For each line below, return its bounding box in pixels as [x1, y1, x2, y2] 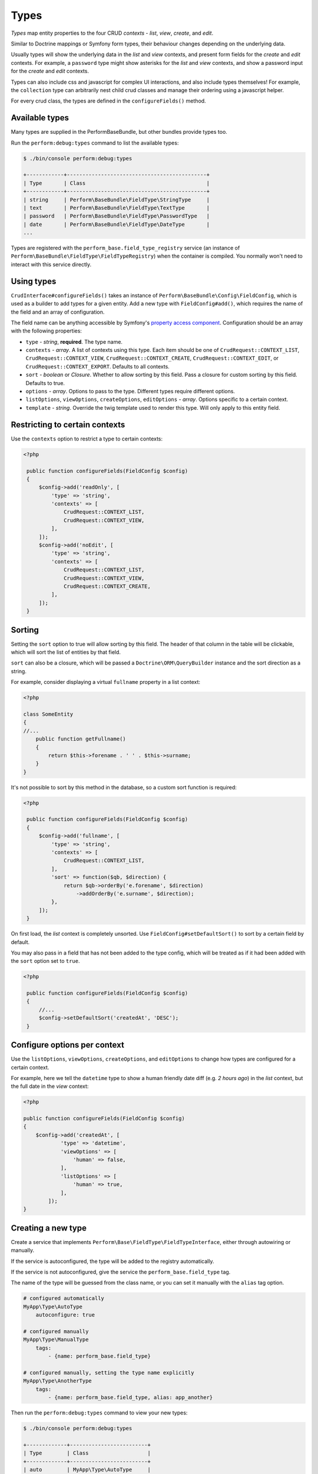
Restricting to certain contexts [11, 419, 125, 430]
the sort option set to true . [11, 958, 80, 965]
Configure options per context [11, 1040, 125, 1050]
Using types [11, 276, 57, 286]
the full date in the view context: [11, 1083, 89, 1090]
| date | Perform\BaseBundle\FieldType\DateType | [23, 221, 210, 228]
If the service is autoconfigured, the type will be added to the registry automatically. [11, 1258, 214, 1265]
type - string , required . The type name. [25, 338, 123, 345]
